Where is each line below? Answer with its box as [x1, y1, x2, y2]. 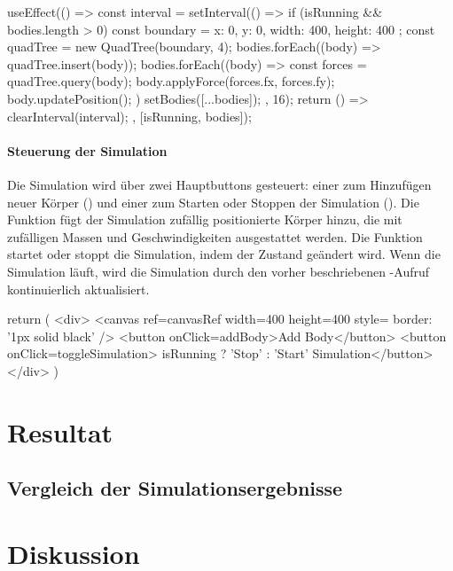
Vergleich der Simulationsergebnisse [7, 474, 343, 502]
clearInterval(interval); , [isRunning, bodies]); [7, 106, 252, 125]
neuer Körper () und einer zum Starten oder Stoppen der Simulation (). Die [7, 192, 419, 211]
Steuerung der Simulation [7, 141, 168, 160]
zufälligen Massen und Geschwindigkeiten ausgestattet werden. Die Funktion [7, 227, 423, 246]
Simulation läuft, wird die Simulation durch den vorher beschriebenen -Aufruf [7, 262, 430, 280]
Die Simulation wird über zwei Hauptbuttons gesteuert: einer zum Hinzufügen [7, 175, 432, 193]
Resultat [7, 413, 113, 450]
